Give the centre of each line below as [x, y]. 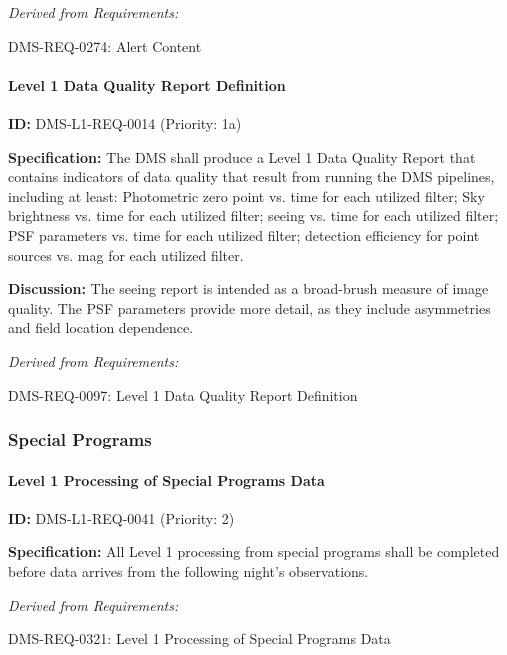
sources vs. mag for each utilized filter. [126, 254]
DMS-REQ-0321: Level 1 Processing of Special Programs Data [199, 638]
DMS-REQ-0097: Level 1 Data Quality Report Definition [183, 394]
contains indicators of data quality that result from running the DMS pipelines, [251, 176]
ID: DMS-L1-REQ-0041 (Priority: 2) [121, 517]
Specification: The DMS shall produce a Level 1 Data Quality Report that [242, 156]
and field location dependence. [101, 327]
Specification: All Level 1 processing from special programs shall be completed [254, 551]
